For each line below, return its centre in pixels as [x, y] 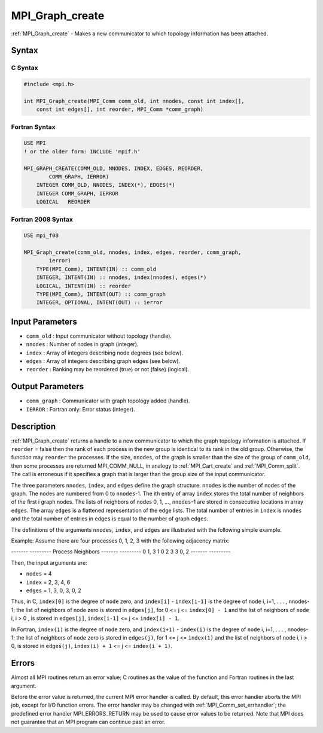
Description [33, 426]
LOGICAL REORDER [63, 202]
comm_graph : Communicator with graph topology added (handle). [108, 401]
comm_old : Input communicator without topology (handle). [99, 336]
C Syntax [25, 68]
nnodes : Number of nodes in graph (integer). [82, 344]
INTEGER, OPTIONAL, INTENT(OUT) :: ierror [99, 303]
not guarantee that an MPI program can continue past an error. [88, 722]
